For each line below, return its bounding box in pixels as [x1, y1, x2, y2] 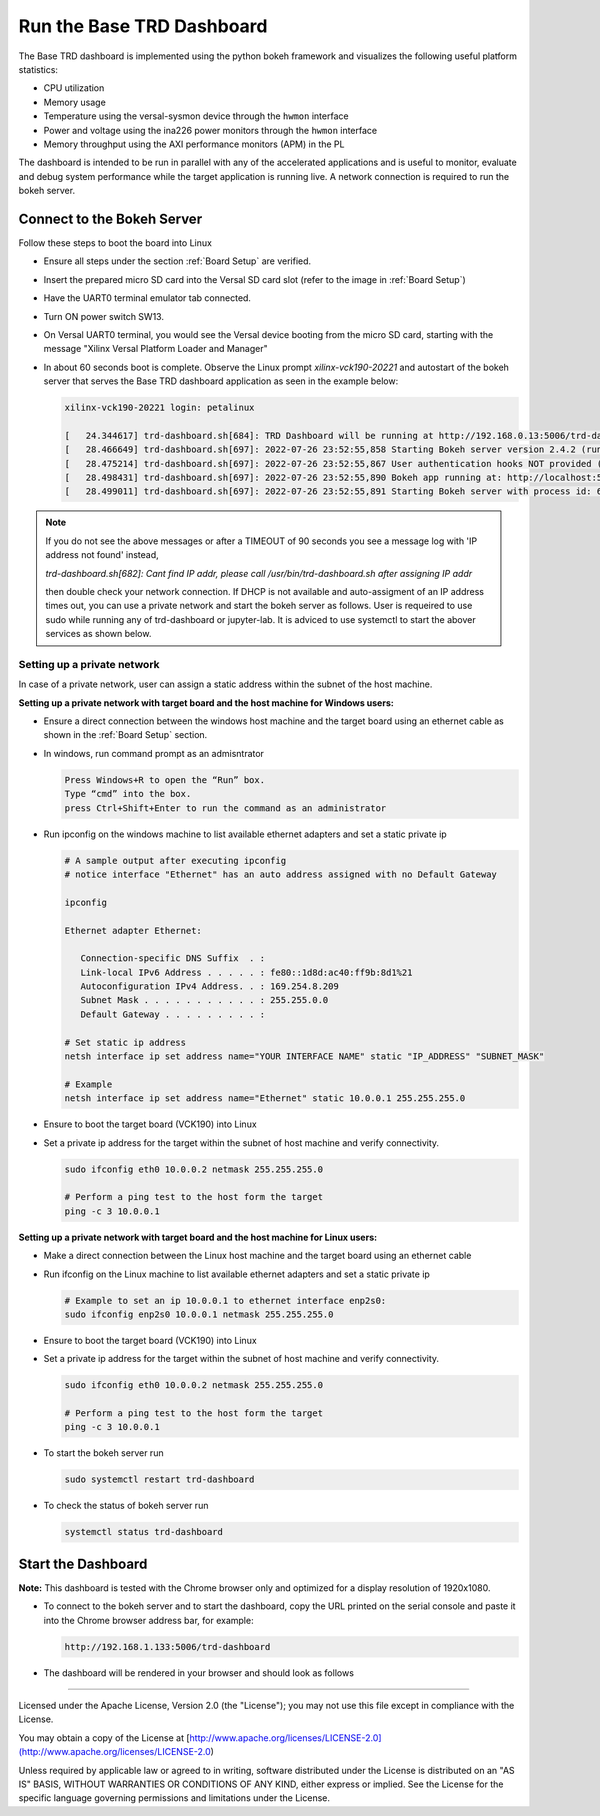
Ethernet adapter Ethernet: [64, 925, 202, 936]
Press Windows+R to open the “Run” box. [64, 774, 265, 785]
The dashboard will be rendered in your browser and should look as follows [43, 1666, 355, 1679]
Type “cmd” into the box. [64, 788, 192, 800]
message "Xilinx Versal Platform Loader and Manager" [43, 343, 269, 355]
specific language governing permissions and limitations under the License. [18, 1792, 330, 1804]
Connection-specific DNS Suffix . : [80, 953, 265, 964]
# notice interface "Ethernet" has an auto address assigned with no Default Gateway [64, 868, 497, 880]
